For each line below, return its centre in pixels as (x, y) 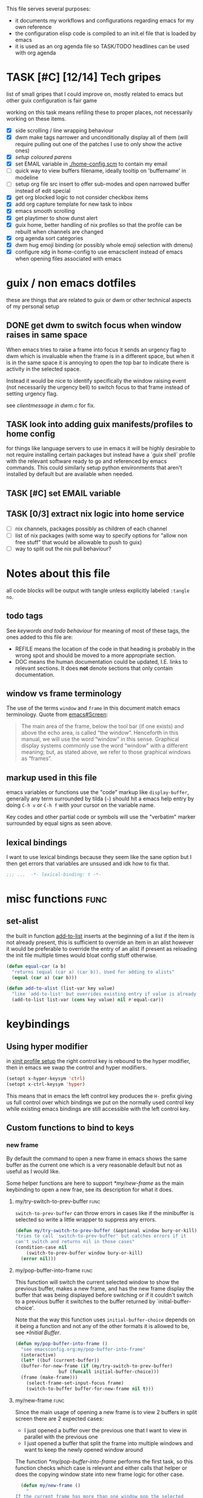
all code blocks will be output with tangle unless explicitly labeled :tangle (98, 590)
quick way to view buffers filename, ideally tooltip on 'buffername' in (101, 171)
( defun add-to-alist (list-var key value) (61, 988)
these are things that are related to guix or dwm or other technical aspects (99, 300)
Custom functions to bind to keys (70, 1128)
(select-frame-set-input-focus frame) (75, 1383)
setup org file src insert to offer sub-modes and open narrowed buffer (102, 184)
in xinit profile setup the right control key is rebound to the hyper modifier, (98, 1061)
